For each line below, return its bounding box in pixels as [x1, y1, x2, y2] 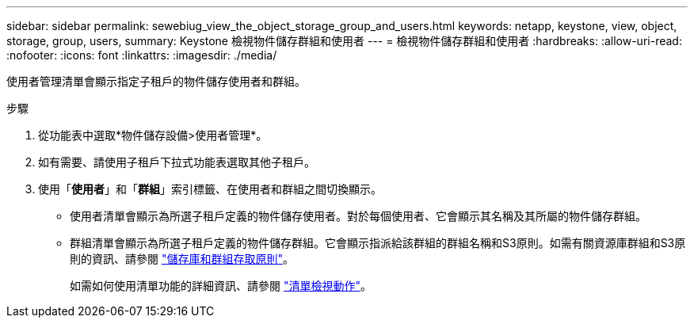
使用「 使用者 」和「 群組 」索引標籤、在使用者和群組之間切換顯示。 [38, 182, 382, 196]
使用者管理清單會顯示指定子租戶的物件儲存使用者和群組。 [6, 74, 306, 88]
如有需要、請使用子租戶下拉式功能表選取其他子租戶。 [38, 155, 315, 169]
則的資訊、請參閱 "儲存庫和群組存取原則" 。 [70, 252, 294, 265]
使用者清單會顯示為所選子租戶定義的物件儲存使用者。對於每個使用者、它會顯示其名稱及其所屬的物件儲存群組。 [70, 209, 646, 223]
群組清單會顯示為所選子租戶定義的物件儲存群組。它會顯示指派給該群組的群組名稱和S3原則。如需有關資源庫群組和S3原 [70, 236, 686, 250]
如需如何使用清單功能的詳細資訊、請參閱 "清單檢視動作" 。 [70, 279, 372, 292]
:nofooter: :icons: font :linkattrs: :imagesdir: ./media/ [6, 48, 277, 62]
